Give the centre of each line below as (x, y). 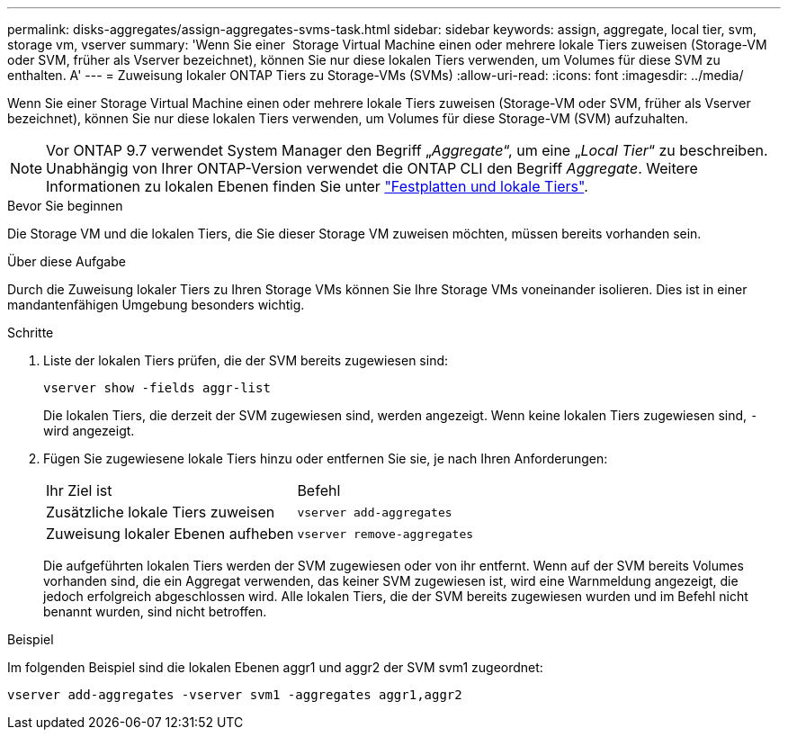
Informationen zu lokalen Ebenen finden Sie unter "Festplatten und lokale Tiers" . (317, 186)
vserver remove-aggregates (385, 534)
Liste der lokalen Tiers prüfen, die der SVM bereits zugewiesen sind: (246, 360)
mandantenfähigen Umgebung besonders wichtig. (156, 305)
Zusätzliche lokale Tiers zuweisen (161, 512)
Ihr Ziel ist (79, 490)
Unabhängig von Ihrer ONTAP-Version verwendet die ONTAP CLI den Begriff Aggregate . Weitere (372, 168)
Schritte (31, 333)
